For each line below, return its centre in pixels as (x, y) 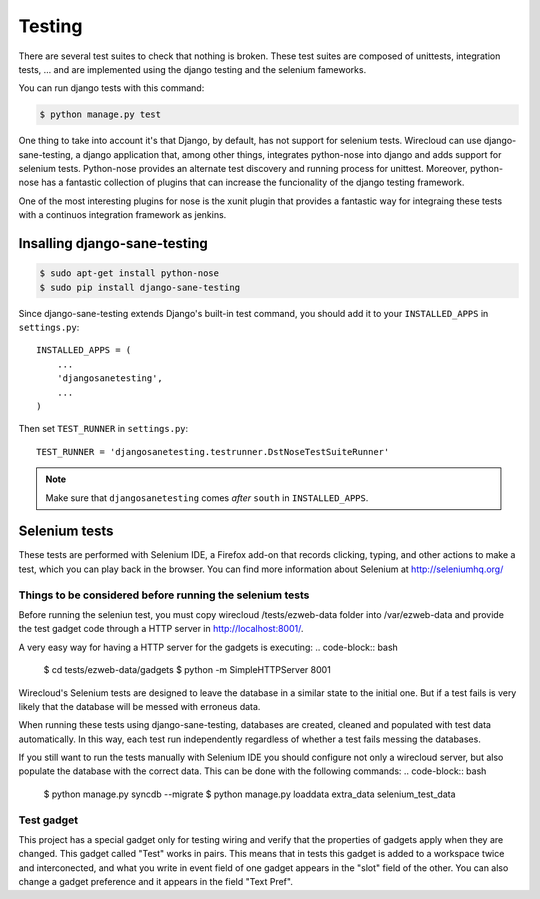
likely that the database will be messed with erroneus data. (139, 706)
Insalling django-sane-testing (113, 243)
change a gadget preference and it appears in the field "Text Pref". (156, 882)
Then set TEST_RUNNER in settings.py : (103, 429)
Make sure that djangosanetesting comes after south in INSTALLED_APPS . (207, 497)
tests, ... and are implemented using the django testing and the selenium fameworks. (192, 69)
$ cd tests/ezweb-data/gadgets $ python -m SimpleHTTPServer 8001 (187, 670)
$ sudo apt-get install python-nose (129, 273)
